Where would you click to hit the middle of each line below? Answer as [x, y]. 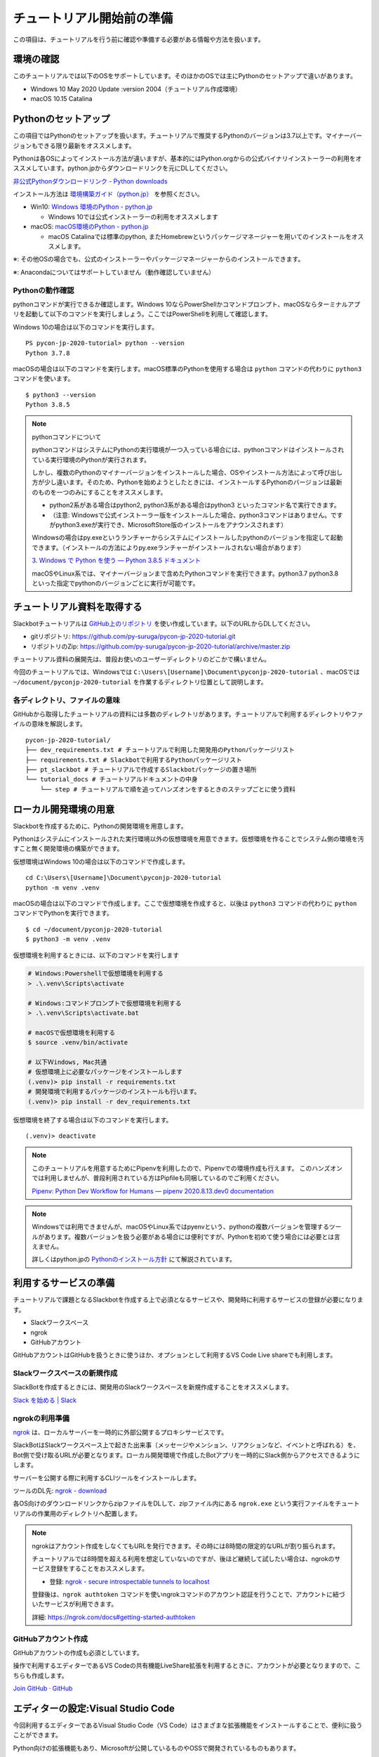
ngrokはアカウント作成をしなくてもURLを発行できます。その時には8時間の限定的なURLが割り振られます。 [186, 1545]
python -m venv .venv [62, 888]
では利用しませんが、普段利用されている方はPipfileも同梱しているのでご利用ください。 [158, 1178]
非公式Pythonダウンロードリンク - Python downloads [90, 181]
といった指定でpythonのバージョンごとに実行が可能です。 [115, 583]
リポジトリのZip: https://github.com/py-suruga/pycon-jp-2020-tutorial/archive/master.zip [160, 646]
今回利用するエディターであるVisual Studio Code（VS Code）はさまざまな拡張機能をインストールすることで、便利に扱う [188, 1725]
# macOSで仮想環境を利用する [72, 1032]
